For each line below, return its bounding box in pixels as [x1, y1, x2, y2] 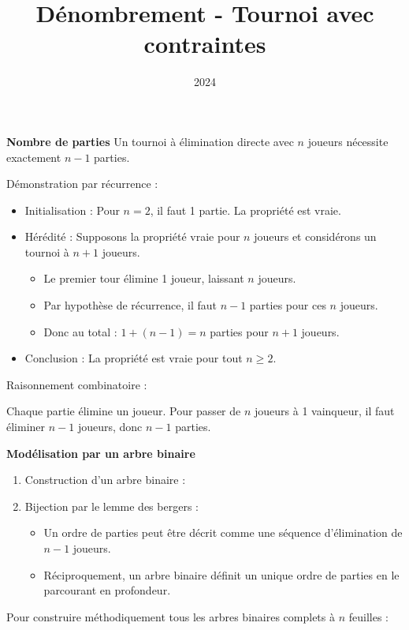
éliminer [6, 418, 46, 435]
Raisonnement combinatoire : [6, 376, 147, 392]
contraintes [143, 28, 266, 60]
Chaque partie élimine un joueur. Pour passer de [6, 403, 241, 419]
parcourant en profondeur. [43, 582, 171, 598]
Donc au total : [43, 323, 117, 339]
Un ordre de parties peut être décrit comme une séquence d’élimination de [43, 524, 403, 541]
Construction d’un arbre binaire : [24, 471, 186, 488]
